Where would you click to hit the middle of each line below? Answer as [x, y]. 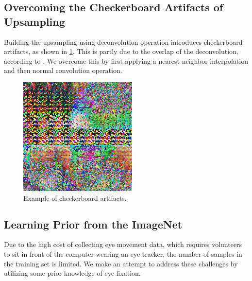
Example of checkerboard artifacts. [75, 198]
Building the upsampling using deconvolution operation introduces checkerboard [123, 42]
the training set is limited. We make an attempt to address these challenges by [121, 263]
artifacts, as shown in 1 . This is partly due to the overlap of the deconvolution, [121, 51]
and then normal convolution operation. [63, 70]
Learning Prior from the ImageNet [93, 224]
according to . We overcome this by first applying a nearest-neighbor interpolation [126, 61]
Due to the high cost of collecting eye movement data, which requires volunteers [123, 244]
